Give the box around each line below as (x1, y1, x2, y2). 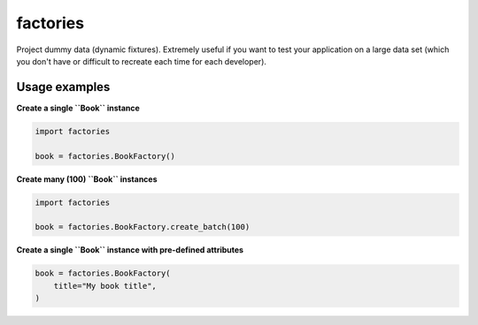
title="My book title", (53, 281, 157, 291)
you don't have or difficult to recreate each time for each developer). (16, 56, 267, 66)
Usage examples (16, 79, 111, 94)
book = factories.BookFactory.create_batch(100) (35, 222, 251, 232)
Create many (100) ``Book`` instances (16, 173, 158, 185)
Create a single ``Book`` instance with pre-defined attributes (16, 245, 243, 255)
